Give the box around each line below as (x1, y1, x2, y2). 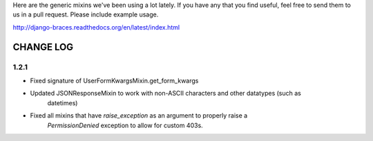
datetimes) (47, 98, 78, 107)
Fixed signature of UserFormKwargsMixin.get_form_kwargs (30, 76, 199, 85)
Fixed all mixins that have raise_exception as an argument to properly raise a (30, 111, 248, 120)
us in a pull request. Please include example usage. (12, 10, 159, 19)
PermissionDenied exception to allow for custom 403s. (47, 121, 203, 129)
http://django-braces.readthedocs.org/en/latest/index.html (12, 23, 180, 31)
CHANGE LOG (12, 41, 74, 53)
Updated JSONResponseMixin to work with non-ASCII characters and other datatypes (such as (30, 89, 302, 98)
